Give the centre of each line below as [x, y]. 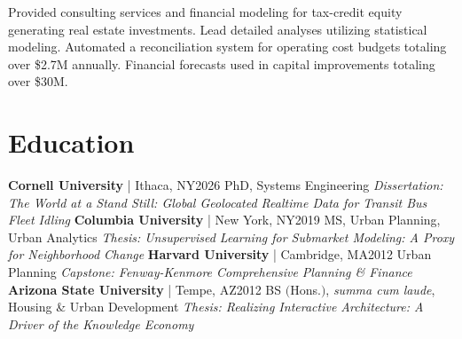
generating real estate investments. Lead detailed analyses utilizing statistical [218, 29]
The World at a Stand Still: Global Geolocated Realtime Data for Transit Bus [218, 202]
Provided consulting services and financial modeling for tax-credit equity [205, 12]
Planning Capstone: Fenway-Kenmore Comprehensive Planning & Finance [210, 272]
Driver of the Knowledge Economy [101, 323]
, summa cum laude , [380, 289]
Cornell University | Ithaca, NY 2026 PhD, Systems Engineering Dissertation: [226, 185]
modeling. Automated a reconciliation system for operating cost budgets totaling [227, 47]
